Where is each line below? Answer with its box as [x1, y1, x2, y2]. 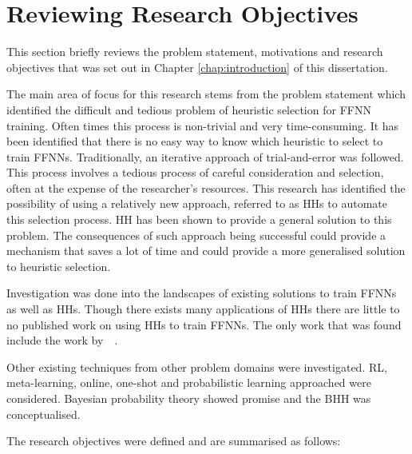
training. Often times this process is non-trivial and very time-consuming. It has [6, 117, 399, 133]
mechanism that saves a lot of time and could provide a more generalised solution [6, 242, 406, 259]
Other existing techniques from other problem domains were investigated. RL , [6, 358, 387, 375]
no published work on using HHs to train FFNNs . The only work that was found [6, 316, 402, 333]
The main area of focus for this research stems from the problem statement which [6, 86, 406, 102]
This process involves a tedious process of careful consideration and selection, [6, 164, 384, 181]
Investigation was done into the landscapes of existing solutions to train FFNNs [6, 285, 397, 301]
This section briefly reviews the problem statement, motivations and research [6, 43, 383, 60]
